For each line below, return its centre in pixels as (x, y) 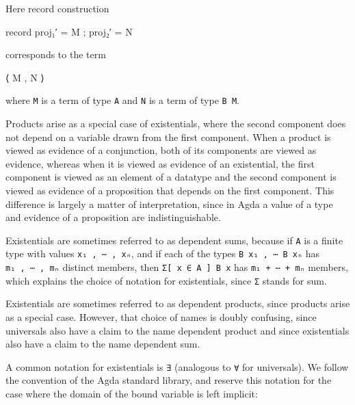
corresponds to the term (56, 54)
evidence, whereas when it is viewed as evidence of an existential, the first (160, 163)
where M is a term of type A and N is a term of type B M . (122, 100)
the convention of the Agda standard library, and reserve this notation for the (169, 380)
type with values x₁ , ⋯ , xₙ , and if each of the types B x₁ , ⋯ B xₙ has (163, 253)
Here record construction (57, 8)
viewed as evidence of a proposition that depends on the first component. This (170, 190)
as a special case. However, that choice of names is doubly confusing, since (161, 317)
